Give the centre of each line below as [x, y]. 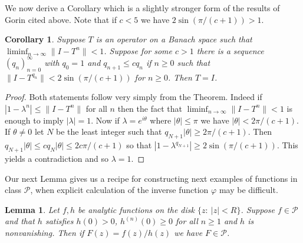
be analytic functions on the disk [136, 209]
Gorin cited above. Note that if [61, 19]
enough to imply [34, 120]
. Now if [105, 120]
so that [139, 145]
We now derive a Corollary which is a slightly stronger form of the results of [142, 8]
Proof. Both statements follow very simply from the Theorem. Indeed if [134, 97]
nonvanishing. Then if [45, 233]
